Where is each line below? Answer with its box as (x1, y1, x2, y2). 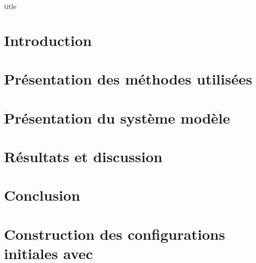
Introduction (4, 30, 92, 50)
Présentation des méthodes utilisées (4, 69, 253, 89)
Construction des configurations (4, 223, 225, 244)
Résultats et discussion (4, 146, 163, 166)
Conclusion (4, 185, 81, 205)
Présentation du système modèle (4, 107, 230, 128)
